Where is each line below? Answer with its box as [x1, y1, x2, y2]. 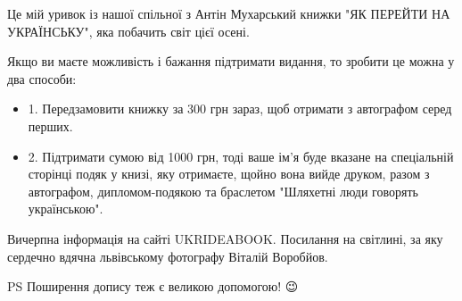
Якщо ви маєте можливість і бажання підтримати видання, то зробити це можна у [7, 52, 455, 71]
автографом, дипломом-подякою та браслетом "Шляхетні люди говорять [28, 181, 418, 200]
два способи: [7, 69, 77, 88]
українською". [28, 199, 103, 218]
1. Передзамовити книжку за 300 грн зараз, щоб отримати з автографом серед [28, 99, 452, 118]
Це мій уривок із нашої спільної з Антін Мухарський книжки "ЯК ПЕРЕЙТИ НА [7, 4, 450, 22]
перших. [28, 116, 73, 135]
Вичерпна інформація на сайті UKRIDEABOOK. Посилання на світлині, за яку [7, 229, 443, 247]
